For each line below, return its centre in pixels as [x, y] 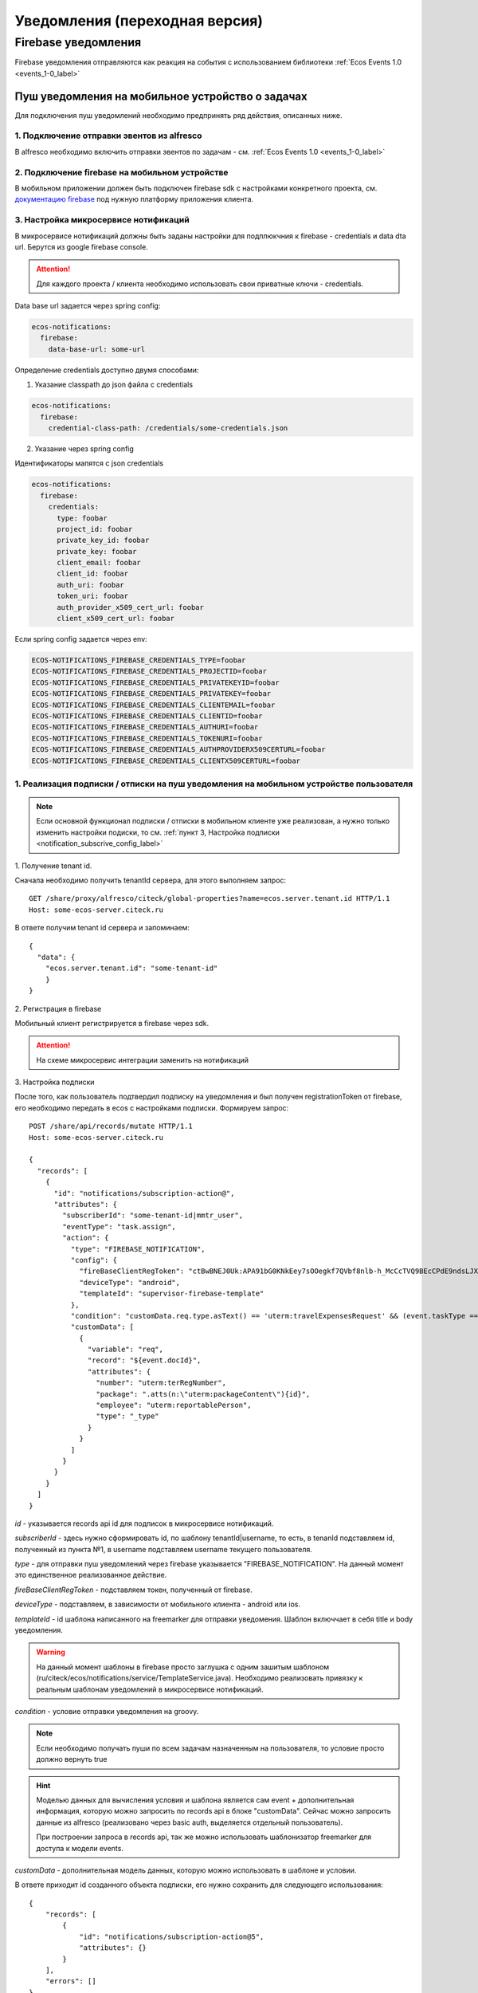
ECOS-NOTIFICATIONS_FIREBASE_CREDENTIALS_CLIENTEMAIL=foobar [153, 705]
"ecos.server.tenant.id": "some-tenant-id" [131, 968]
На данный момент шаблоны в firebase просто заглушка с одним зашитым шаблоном [183, 1667]
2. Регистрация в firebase [58, 1008]
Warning [51, 1652]
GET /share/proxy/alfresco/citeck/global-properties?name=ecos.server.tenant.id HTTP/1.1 [210, 898]
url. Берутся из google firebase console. [82, 246]
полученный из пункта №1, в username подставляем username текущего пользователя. [163, 1549]
